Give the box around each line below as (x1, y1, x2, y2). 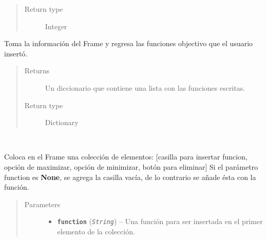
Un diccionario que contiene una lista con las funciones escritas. (45, 82, 245, 93)
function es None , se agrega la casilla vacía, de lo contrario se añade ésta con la (4, 171, 256, 182)
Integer (45, 21, 67, 31)
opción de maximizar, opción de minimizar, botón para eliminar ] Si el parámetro (4, 161, 258, 172)
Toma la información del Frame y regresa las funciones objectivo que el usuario (4, 38, 253, 49)
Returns (24, 65, 50, 76)
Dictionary (45, 117, 79, 128)
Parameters (24, 198, 60, 209)
